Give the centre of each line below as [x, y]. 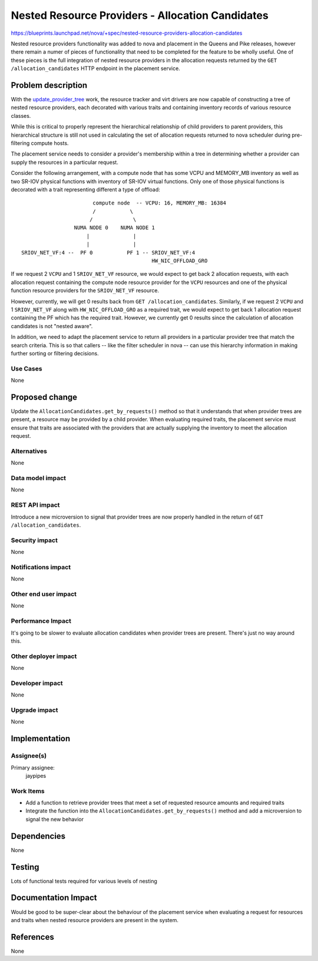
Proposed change [44, 397]
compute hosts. [50, 143]
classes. [21, 115]
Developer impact [37, 683]
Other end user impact [44, 594]
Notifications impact [41, 567]
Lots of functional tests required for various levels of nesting [84, 881]
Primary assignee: [33, 767]
